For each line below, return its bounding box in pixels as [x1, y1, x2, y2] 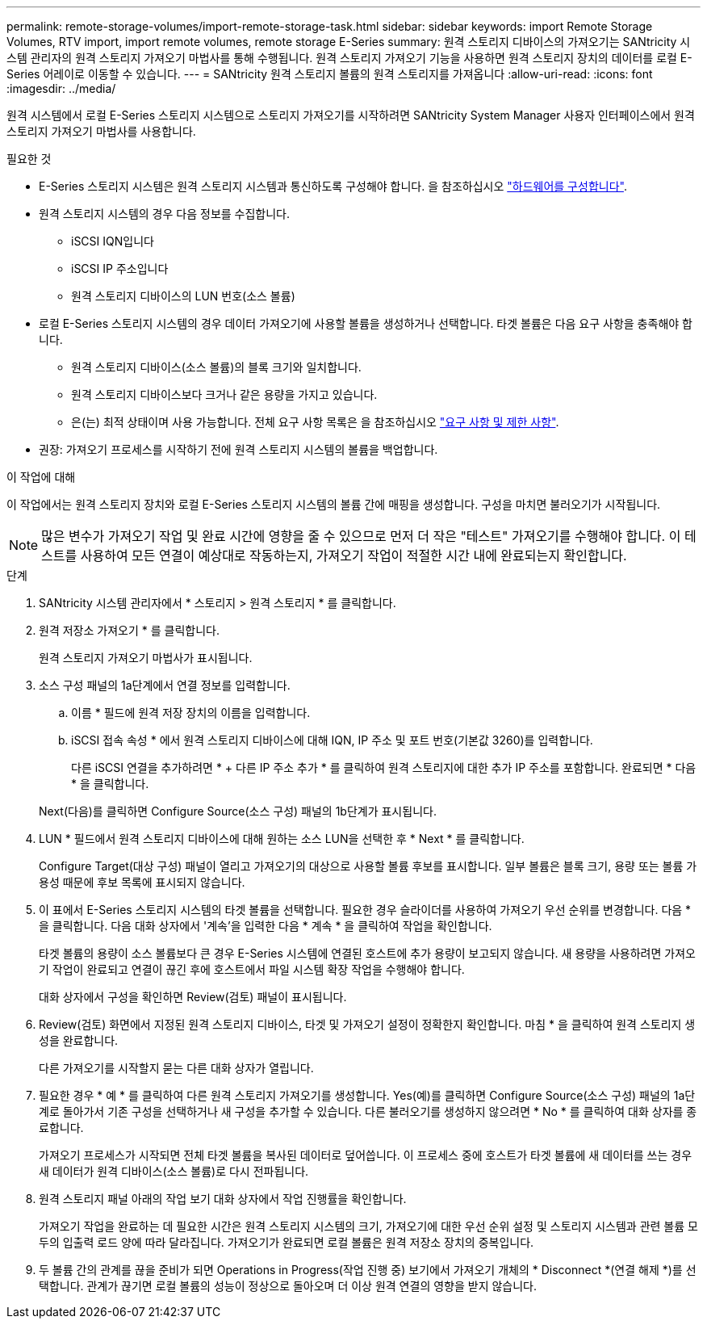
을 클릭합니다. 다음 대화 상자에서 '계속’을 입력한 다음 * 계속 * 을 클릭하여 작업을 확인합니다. [39, 919, 492, 933]
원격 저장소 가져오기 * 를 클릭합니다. [39, 623, 220, 637]
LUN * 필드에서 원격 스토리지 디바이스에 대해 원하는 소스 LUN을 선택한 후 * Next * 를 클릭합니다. [39, 832, 525, 845]
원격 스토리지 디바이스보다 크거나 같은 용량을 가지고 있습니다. [71, 388, 378, 401]
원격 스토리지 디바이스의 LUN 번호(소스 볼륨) [71, 289, 295, 303]
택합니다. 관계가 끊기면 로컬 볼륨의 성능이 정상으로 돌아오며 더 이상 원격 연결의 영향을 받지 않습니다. [39, 1279, 538, 1293]
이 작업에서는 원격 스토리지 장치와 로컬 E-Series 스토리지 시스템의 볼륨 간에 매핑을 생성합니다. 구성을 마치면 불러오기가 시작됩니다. [6, 497, 661, 511]
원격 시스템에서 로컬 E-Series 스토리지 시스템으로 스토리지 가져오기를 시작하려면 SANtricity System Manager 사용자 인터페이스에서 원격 [6, 108, 695, 122]
